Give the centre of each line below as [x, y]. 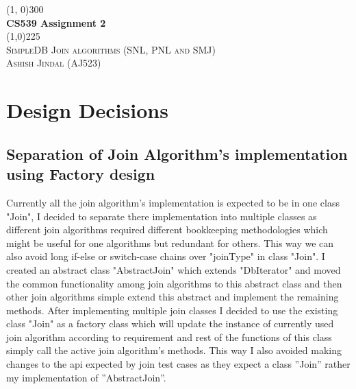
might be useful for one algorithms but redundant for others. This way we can [170, 243]
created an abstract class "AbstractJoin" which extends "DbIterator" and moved [174, 269]
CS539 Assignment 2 [56, 22]
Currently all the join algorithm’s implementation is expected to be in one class [173, 202]
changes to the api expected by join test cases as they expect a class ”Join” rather [178, 364]
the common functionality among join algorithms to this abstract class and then [174, 283]
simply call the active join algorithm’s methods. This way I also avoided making [174, 350]
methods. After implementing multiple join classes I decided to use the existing [172, 310]
